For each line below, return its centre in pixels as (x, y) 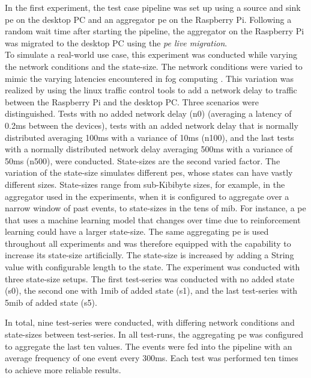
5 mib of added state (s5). (51, 302)
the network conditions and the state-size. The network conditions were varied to (154, 66)
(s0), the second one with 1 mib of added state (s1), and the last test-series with (151, 290)
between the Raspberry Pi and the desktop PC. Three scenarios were (132, 101)
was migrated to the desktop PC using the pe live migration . (116, 42)
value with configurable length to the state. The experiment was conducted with (152, 267)
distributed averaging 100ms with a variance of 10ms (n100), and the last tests (149, 137)
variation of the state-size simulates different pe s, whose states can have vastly (149, 172)
